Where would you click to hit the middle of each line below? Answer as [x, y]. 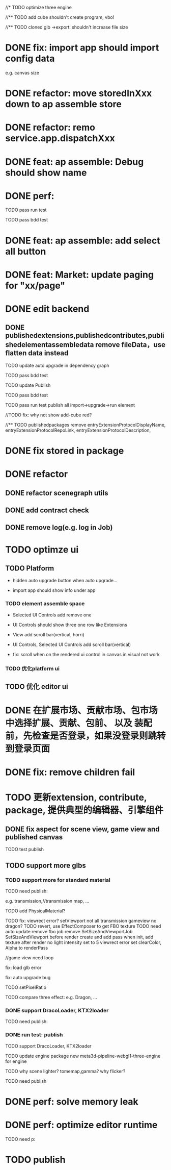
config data [30, 59]
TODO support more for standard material [58, 880]
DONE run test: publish [34, 1035]
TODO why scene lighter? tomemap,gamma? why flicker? [65, 1071]
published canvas [34, 837]
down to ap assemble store [64, 104]
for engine [16, 1061]
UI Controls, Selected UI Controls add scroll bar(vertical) [72, 644]
